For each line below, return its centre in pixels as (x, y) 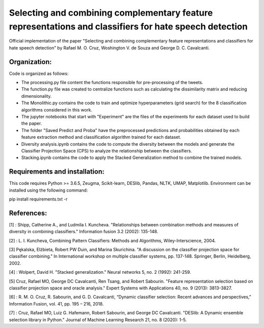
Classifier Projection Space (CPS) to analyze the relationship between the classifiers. (107, 151)
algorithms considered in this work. (57, 109)
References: (28, 213)
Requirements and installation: (57, 172)
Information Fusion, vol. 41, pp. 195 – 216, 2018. (56, 304)
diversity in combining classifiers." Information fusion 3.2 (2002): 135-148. (84, 232)
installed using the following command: (48, 190)
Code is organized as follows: (39, 73)
